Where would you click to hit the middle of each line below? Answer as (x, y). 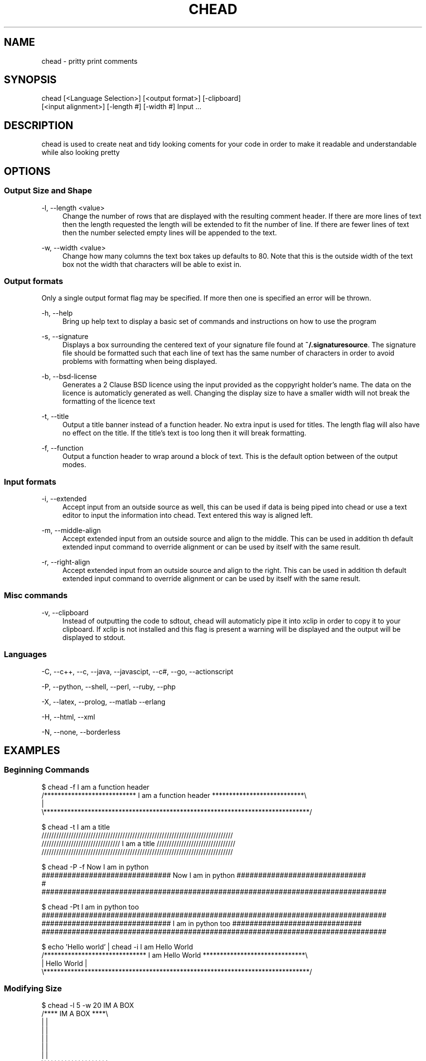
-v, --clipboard (65, 612)
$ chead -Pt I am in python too (90, 907)
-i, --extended (64, 499)
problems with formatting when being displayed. (140, 361)
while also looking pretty (81, 152)
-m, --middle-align (71, 530)
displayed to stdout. (94, 637)
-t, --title (55, 417)
